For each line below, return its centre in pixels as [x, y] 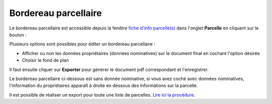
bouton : [18, 34]
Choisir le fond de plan [45, 60]
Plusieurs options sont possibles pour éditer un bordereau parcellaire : [82, 44]
